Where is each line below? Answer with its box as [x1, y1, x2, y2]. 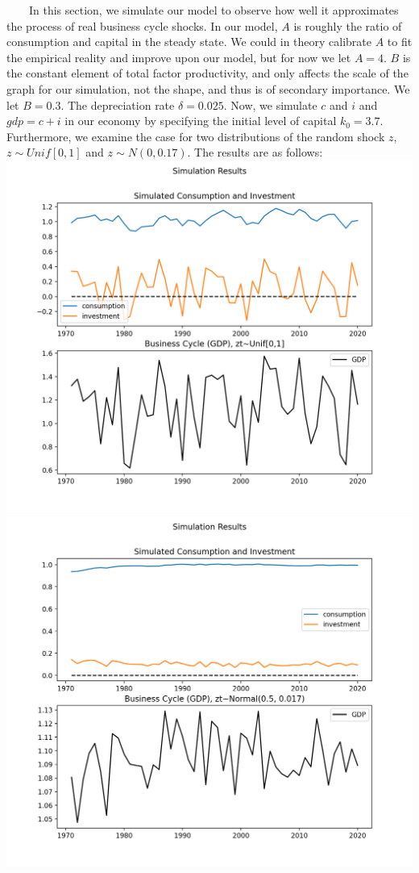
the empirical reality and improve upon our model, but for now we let [6, 48, 351, 65]
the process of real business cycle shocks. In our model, [6, 17, 278, 34]
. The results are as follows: [187, 144, 323, 161]
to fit [387, 33, 413, 50]
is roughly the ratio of [293, 17, 402, 34]
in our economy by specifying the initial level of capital [64, 112, 337, 129]
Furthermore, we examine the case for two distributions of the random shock [6, 127, 385, 144]
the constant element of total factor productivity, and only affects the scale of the [6, 65, 409, 81]
